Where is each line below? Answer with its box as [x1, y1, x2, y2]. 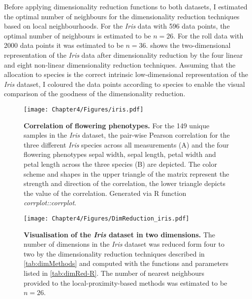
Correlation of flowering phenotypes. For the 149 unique [24, 120, 210, 130]
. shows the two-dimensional [146, 40, 231, 50]
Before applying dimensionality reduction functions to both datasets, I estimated [4, 1, 248, 11]
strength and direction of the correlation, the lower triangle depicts [24, 178, 225, 188]
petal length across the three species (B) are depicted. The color [24, 158, 217, 169]
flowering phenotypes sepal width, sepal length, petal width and [24, 149, 216, 159]
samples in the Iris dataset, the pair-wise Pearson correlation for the [24, 130, 230, 140]
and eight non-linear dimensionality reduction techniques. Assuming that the [4, 59, 236, 70]
